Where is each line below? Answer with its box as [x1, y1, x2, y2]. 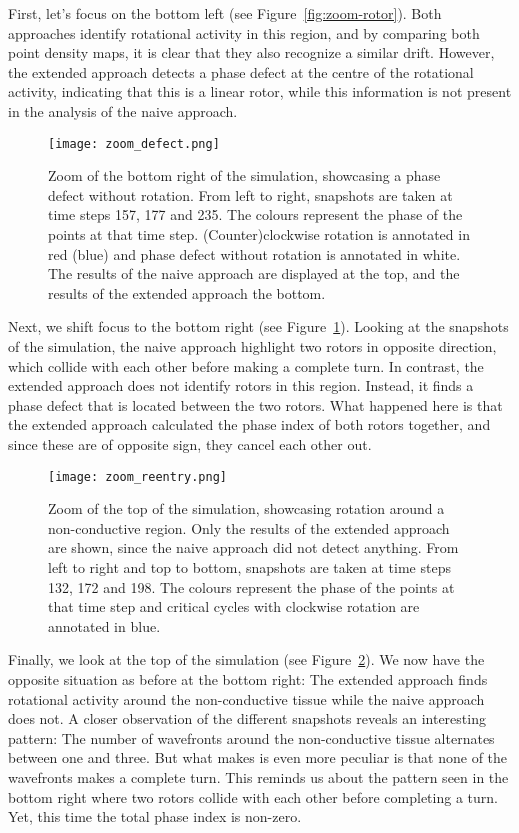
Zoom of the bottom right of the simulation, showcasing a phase [48, 165, 441, 186]
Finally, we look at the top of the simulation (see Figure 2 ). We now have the [8, 649, 485, 670]
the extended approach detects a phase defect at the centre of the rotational [8, 61, 474, 82]
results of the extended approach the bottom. [48, 282, 326, 303]
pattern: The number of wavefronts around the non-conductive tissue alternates [8, 727, 495, 748]
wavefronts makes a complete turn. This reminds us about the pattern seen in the [8, 766, 509, 787]
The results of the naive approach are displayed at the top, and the [48, 263, 460, 284]
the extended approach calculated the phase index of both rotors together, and [8, 414, 491, 435]
